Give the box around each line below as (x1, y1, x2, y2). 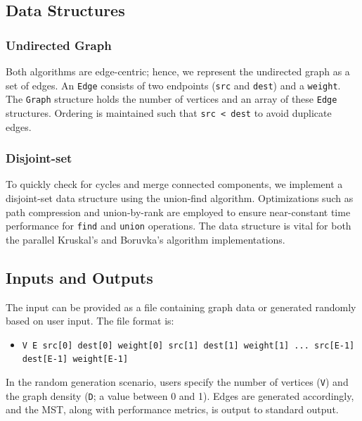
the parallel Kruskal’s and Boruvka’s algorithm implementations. (6, 232, 285, 246)
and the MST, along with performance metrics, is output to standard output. (6, 402, 339, 417)
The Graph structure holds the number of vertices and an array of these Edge (6, 92, 337, 106)
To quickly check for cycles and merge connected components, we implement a (6, 177, 343, 191)
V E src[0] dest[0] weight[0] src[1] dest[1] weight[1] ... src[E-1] (22, 340, 355, 351)
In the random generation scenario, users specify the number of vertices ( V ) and (6, 375, 349, 389)
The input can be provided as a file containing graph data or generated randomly (6, 299, 356, 314)
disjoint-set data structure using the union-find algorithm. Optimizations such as (6, 190, 354, 205)
